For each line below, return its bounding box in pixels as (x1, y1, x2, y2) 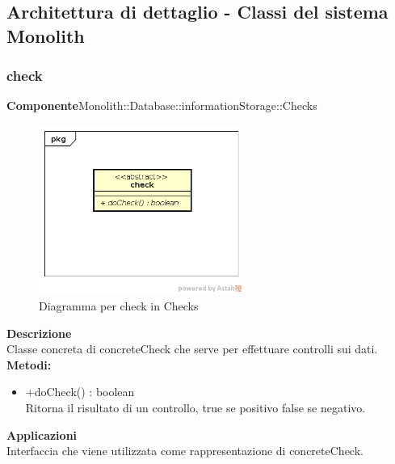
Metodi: (6, 356, 52, 373)
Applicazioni (6, 426, 78, 443)
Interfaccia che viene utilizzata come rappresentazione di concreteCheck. (6, 442, 363, 459)
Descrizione (6, 324, 72, 341)
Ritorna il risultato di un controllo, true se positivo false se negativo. (25, 399, 366, 415)
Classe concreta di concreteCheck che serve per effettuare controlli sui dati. (6, 340, 378, 357)
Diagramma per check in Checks (39, 297, 199, 314)
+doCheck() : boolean (25, 383, 135, 400)
